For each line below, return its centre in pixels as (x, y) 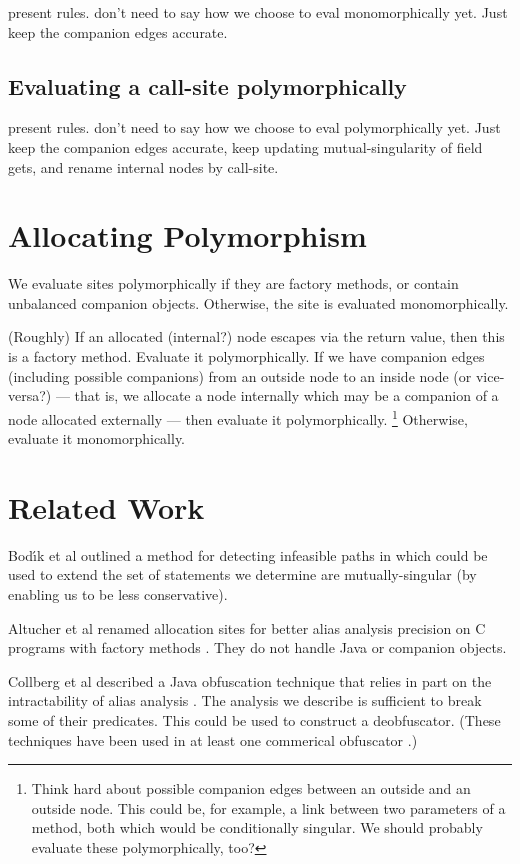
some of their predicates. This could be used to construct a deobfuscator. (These (254, 719)
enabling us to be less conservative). (118, 594)
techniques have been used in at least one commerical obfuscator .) (213, 739)
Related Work (106, 506)
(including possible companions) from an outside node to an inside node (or (240, 375)
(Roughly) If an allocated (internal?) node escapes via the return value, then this (256, 336)
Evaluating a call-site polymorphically (207, 85)
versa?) (30, 395)
